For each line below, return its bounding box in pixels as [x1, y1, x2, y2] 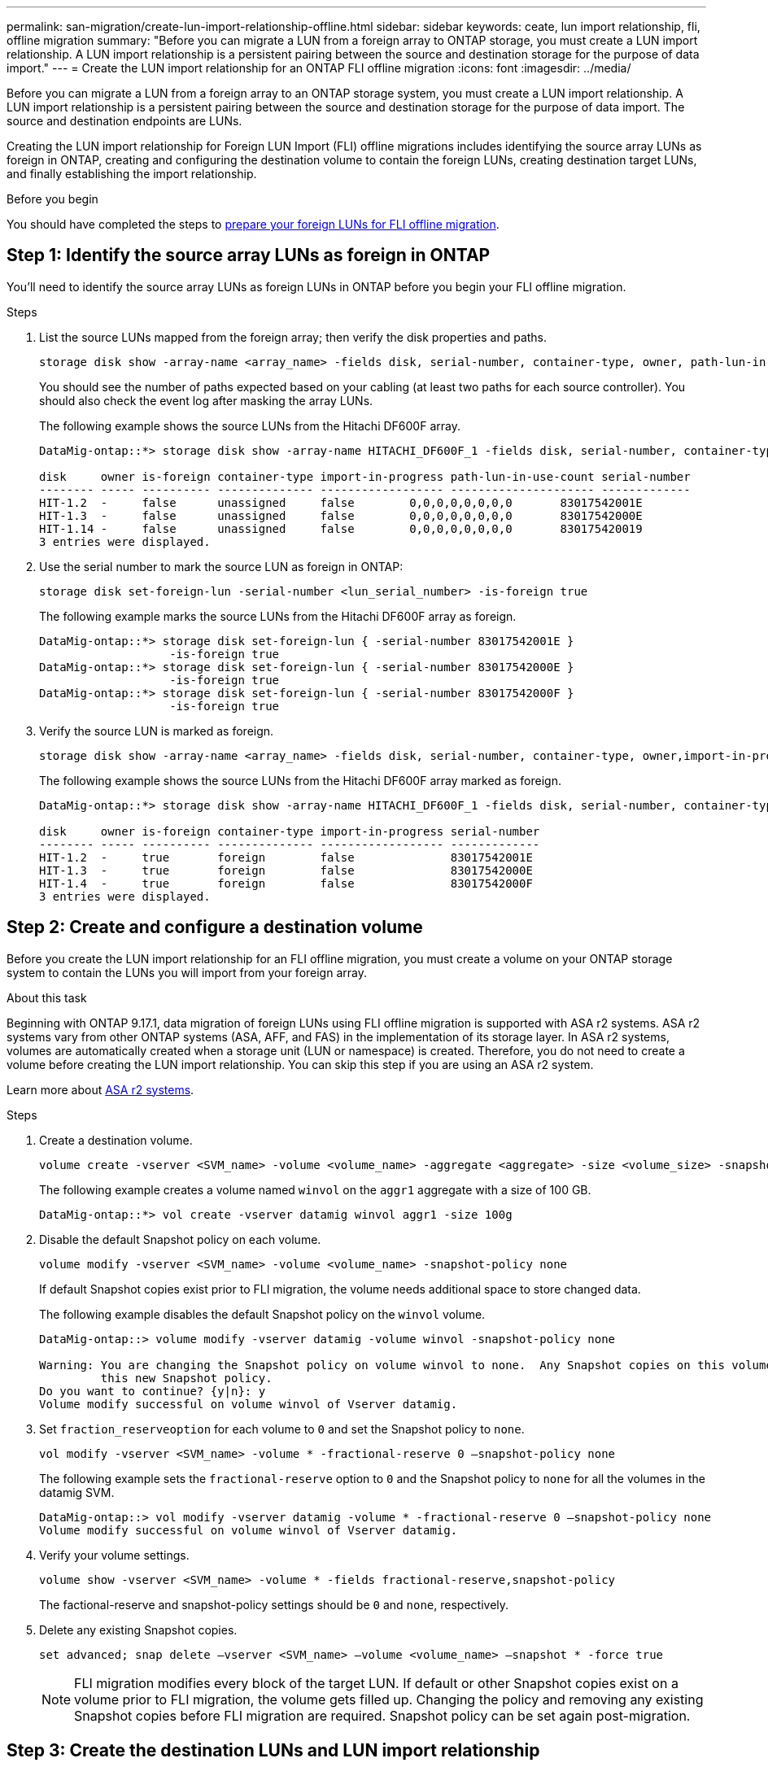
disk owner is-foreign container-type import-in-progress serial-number [39, 824, 540, 838]
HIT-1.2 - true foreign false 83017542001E [39, 850, 533, 864]
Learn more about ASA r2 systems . [7, 1082, 194, 1097]
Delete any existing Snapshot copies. [39, 1622, 238, 1637]
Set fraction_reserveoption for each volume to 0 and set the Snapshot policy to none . [39, 1421, 525, 1436]
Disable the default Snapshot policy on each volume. [39, 1232, 321, 1246]
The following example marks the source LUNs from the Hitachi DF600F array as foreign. [39, 609, 517, 623]
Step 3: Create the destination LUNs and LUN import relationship [7, 1740, 540, 1761]
